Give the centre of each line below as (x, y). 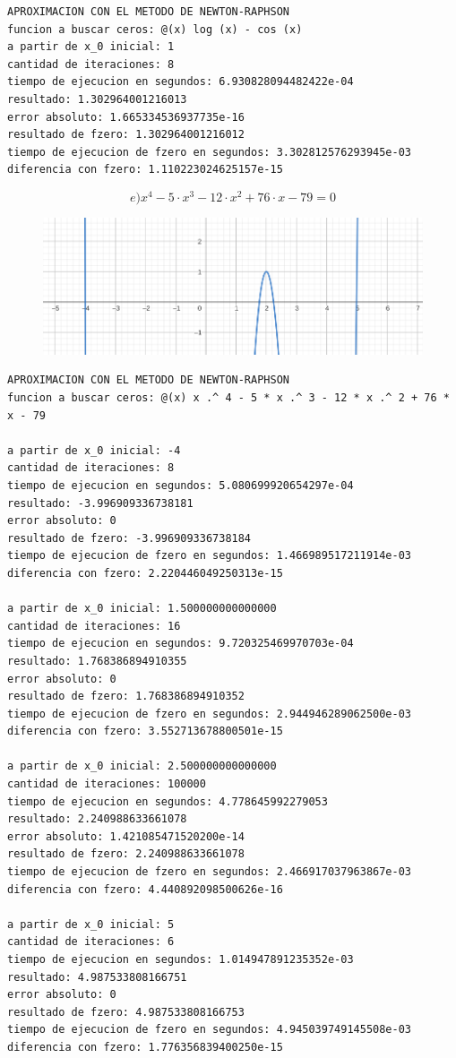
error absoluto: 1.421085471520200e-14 (126, 836)
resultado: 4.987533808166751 (97, 977)
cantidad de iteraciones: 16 (94, 626)
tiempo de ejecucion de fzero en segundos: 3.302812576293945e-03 (210, 152)
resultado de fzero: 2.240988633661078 (126, 854)
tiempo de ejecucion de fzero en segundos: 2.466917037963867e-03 (210, 872)
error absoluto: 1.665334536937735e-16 (126, 117)
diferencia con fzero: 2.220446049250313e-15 (145, 573)
